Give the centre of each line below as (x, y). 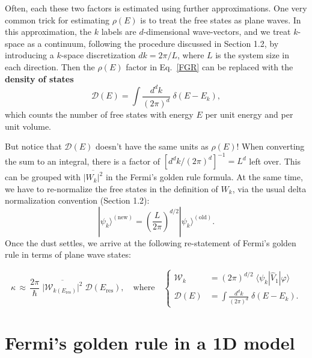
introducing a (29, 55)
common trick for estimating (57, 20)
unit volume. (28, 126)
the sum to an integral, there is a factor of (83, 161)
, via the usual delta (269, 188)
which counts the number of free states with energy (99, 114)
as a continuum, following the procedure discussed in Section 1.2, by (153, 43)
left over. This (275, 161)
